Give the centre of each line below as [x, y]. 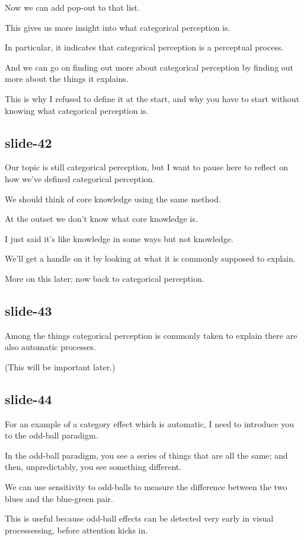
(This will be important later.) [60, 366]
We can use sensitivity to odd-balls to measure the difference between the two [146, 487]
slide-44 [28, 398]
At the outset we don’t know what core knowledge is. [101, 219]
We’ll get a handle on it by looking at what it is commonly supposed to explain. [150, 258]
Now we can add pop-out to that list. [72, 7]
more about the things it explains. [67, 79]
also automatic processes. [50, 347]
